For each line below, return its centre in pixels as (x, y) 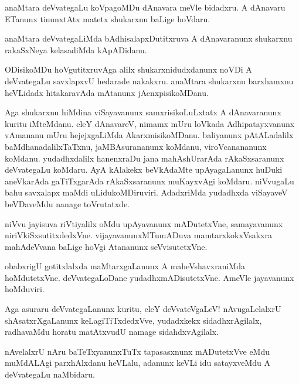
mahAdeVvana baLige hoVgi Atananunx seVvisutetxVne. (106, 246)
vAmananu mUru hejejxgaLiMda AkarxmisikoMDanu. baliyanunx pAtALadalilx (149, 135)
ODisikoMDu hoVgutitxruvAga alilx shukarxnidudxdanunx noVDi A (128, 69)
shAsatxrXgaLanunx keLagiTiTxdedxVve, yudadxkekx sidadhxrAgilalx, (133, 320)
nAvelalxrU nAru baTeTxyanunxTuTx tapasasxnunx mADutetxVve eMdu (137, 351)
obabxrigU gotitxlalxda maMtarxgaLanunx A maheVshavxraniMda (125, 266)
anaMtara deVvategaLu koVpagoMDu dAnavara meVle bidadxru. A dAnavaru (145, 7)
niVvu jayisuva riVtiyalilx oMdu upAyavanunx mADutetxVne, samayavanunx (144, 223)
